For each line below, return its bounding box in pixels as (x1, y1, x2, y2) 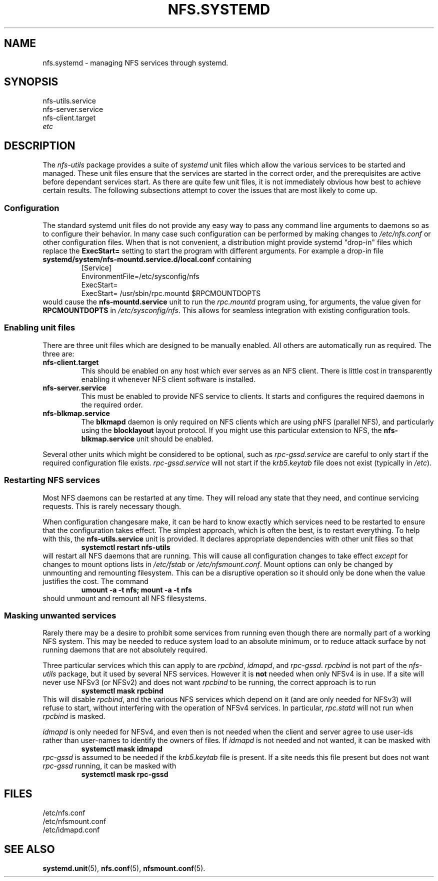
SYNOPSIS (4, 75, 58, 88)
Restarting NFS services (4, 475, 100, 485)
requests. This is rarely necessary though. (42, 501, 181, 510)
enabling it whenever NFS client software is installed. (81, 374, 256, 383)
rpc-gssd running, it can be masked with (42, 761, 176, 770)
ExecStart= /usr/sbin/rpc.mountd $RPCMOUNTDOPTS (81, 289, 261, 298)
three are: (42, 349, 74, 358)
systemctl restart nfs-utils (81, 542, 170, 551)
